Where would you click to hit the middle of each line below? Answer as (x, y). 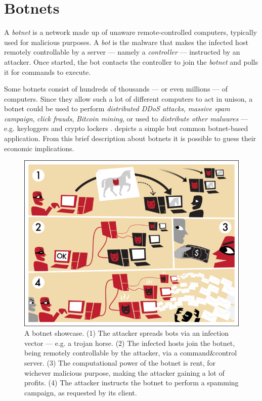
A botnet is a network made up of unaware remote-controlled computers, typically (130, 32)
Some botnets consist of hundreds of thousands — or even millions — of (116, 89)
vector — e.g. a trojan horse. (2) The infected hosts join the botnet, (130, 343)
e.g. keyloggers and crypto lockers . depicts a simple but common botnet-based (126, 128)
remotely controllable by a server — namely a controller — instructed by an (122, 52)
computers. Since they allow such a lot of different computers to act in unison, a (128, 98)
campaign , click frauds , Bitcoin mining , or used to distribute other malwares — (126, 118)
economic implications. (39, 148)
